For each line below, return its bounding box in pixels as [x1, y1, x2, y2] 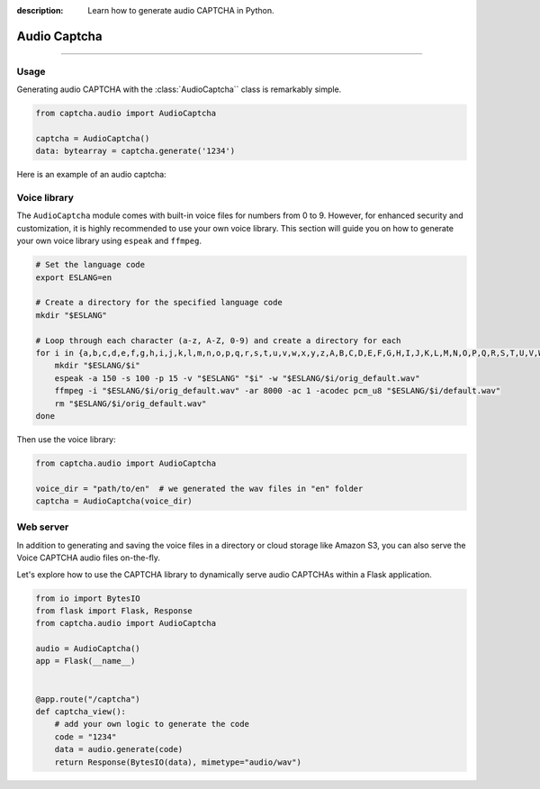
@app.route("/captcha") [35, 694, 141, 704]
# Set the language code [35, 259, 146, 270]
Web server [16, 521, 69, 533]
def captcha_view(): [35, 707, 126, 717]
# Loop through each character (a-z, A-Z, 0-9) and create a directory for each [35, 335, 401, 346]
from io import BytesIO [35, 593, 141, 603]
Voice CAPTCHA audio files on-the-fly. [16, 552, 161, 563]
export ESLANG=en [35, 272, 112, 283]
